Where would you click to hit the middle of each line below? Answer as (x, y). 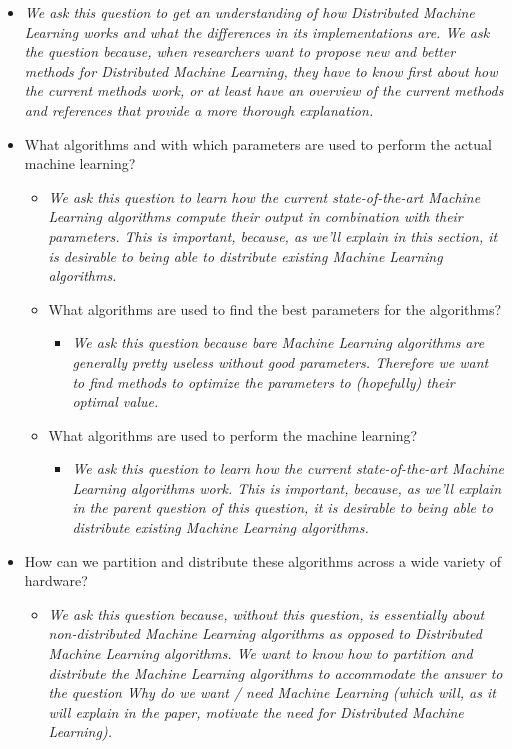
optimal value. (115, 401)
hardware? (56, 580)
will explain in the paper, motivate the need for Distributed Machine (256, 711)
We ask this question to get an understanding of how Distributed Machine (249, 12)
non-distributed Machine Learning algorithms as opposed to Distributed (265, 633)
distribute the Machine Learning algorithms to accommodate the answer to (275, 672)
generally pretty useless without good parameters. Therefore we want (280, 361)
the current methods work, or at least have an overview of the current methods (264, 90)
